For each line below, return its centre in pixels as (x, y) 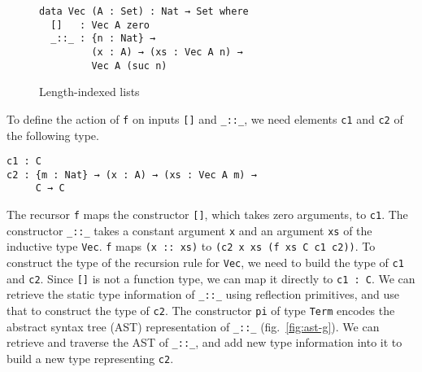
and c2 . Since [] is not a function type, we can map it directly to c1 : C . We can (211, 278)
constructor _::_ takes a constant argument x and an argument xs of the (189, 230)
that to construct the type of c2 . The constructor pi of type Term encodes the (201, 311)
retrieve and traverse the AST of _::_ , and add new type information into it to (204, 342)
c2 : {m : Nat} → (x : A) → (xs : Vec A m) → (132, 175)
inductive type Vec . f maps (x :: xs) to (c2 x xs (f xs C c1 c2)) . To (191, 246)
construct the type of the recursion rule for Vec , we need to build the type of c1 (205, 263)
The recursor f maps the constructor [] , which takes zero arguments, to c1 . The (207, 214)
